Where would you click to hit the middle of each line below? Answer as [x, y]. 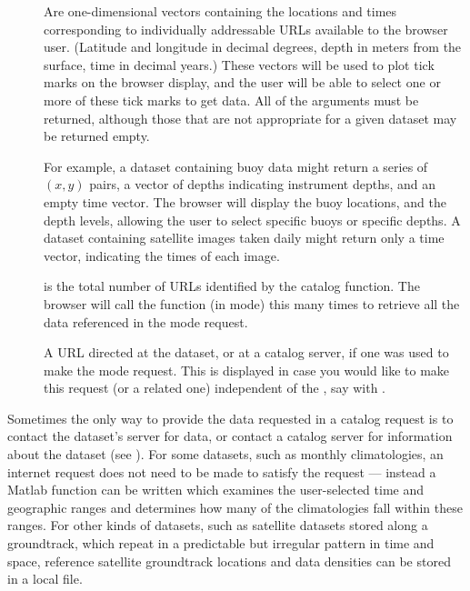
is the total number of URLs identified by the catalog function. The [232, 286]
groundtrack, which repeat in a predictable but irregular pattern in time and [221, 543]
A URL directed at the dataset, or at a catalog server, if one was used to [246, 352]
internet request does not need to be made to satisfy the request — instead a [222, 471]
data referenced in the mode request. [146, 321]
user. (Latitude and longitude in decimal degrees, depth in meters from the [253, 47]
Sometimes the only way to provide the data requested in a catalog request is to [230, 418]
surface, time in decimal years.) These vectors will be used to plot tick [239, 64]
